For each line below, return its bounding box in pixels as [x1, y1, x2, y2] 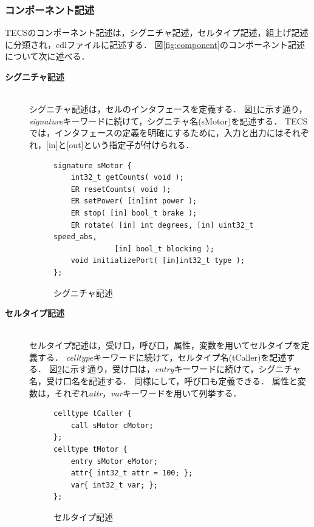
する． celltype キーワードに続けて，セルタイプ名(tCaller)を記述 [37, 350, 287, 363]
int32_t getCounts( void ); [70, 173, 184, 182]
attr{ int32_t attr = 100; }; [70, 469, 193, 478]
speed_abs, [53, 233, 97, 242]
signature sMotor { [53, 161, 132, 170]
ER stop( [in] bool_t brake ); [70, 208, 197, 217]
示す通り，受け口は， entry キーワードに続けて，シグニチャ [70, 362, 301, 375]
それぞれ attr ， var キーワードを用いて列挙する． [54, 386, 242, 399]
